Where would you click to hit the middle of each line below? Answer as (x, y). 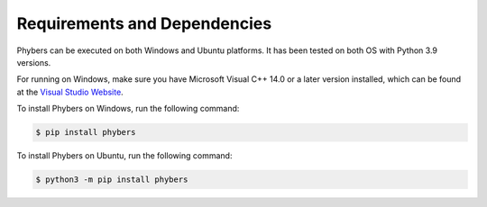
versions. (34, 62)
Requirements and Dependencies (144, 23)
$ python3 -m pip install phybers (112, 180)
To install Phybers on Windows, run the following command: (128, 109)
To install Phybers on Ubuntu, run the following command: (124, 156)
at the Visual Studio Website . (70, 92)
